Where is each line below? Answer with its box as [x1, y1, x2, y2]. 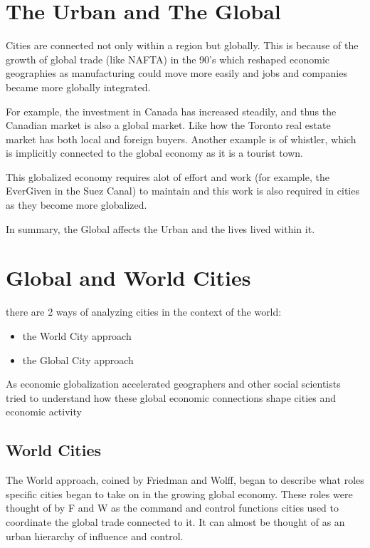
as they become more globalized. [6, 197, 147, 212]
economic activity [6, 404, 82, 419]
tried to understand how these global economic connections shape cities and [6, 390, 337, 405]
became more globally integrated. [6, 79, 151, 94]
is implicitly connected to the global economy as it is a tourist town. [6, 145, 303, 160]
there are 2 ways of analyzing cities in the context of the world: [6, 304, 282, 319]
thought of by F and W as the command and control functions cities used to [6, 500, 339, 515]
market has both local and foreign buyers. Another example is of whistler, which [6, 131, 356, 146]
